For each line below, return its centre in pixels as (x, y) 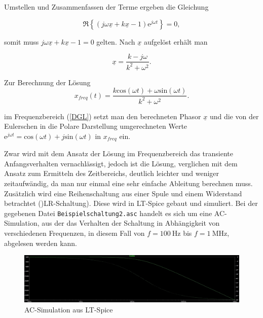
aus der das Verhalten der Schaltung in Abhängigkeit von (131, 223)
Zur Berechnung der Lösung (47, 82)
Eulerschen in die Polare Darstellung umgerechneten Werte (96, 126)
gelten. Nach (116, 41)
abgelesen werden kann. (41, 243)
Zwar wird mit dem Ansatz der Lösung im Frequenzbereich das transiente (119, 153)
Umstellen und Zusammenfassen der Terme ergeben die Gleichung (106, 7)
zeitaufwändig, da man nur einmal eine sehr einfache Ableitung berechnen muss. (128, 183)
